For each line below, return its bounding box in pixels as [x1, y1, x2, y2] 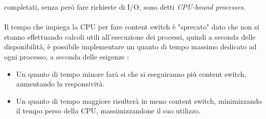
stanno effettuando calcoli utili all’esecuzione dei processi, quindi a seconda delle [4, 31, 256, 42]
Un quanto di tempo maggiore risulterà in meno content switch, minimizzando [16, 95, 262, 106]
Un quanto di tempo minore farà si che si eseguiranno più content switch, [16, 68, 247, 79]
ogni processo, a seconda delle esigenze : [4, 51, 129, 62]
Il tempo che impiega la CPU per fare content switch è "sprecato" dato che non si [4, 21, 259, 32]
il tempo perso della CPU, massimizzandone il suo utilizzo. [16, 105, 201, 116]
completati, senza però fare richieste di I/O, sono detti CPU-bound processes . [4, 2, 246, 12]
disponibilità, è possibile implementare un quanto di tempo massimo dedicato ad [4, 41, 257, 52]
